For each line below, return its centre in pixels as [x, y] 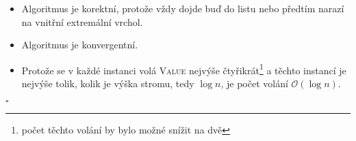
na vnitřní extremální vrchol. [82, 21]
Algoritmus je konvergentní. [80, 45]
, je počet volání [254, 83]
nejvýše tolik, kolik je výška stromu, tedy [108, 83]
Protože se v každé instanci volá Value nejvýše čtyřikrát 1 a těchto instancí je [184, 69]
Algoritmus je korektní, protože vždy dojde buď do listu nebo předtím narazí [183, 8]
